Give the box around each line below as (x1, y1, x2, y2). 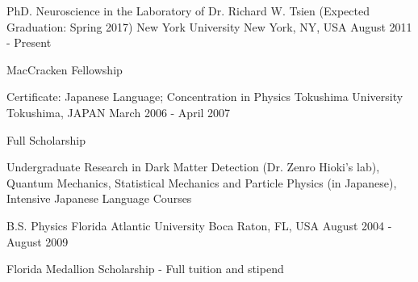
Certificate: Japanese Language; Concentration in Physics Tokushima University (6, 88, 403, 105)
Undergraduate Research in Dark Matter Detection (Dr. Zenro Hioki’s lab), (6, 158, 380, 175)
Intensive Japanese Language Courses (6, 190, 192, 207)
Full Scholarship (6, 131, 86, 148)
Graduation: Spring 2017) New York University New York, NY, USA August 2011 (6, 18, 412, 35)
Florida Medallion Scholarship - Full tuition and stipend (6, 260, 284, 277)
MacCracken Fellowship (6, 61, 123, 78)
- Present (6, 34, 52, 51)
